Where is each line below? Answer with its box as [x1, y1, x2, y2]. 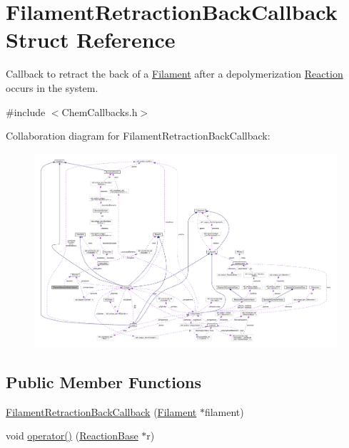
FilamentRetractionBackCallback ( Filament [6, 404, 197, 419]
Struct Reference [6, 25, 176, 54]
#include [6, 104, 46, 119]
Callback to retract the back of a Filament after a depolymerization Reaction [6, 66, 343, 81]
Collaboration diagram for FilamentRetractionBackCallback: [6, 128, 270, 143]
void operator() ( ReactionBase [6, 428, 138, 443]
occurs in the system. [6, 80, 98, 95]
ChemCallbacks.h [61, 104, 138, 119]
